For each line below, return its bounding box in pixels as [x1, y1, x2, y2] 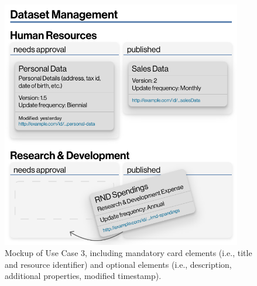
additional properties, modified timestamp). [5, 270, 162, 282]
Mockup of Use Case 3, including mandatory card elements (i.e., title [5, 247, 252, 259]
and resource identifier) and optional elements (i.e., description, [5, 258, 232, 270]
